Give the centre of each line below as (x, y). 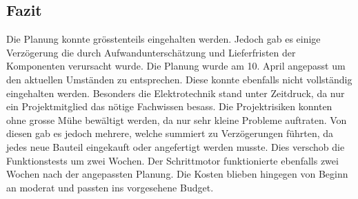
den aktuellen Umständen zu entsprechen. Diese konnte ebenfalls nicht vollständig (179, 79)
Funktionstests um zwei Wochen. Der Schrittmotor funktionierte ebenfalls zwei (172, 160)
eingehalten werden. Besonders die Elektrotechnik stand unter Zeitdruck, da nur (176, 93)
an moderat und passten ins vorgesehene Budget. (110, 187)
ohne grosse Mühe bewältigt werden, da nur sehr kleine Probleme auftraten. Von (177, 119)
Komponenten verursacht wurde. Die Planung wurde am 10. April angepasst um (176, 66)
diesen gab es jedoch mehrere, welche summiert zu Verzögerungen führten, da (170, 133)
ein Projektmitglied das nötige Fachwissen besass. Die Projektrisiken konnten (169, 106)
